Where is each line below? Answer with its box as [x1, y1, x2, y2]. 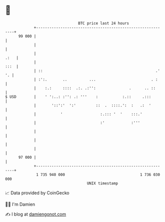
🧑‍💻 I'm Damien [5, 201, 36, 207]
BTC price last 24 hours [78, 21, 129, 26]
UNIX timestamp [86, 180, 119, 186]
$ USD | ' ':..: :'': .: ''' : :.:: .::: [5, 94, 152, 99]
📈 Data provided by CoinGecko [5, 190, 70, 196]
